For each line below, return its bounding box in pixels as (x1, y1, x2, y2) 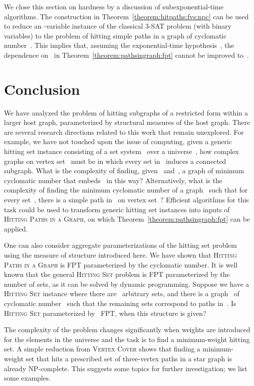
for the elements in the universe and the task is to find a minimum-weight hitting (4, 334, 250, 344)
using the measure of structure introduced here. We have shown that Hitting (4, 250, 237, 260)
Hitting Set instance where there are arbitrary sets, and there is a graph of (4, 288, 240, 299)
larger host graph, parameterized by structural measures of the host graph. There (4, 117, 250, 127)
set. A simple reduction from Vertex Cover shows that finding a (4, 344, 201, 354)
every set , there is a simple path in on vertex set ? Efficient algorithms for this (4, 194, 249, 205)
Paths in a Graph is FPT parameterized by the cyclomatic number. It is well (4, 259, 238, 270)
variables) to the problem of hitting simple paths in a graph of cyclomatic (4, 30, 227, 40)
